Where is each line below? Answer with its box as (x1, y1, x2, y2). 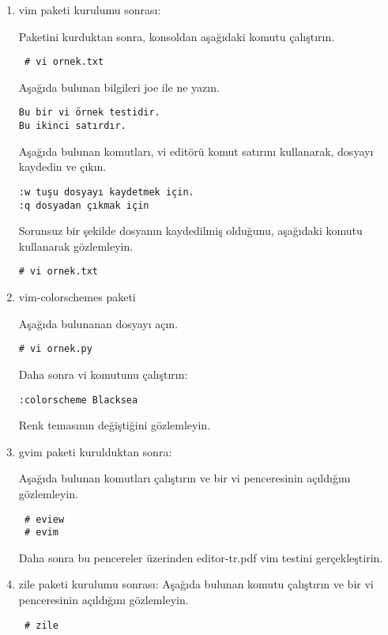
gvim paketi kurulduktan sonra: (18, 443, 172, 459)
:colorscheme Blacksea (18, 394, 138, 406)
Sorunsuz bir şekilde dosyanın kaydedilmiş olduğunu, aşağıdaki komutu (18, 222, 363, 239)
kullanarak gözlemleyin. (18, 237, 134, 254)
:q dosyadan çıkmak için (18, 199, 149, 211)
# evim (24, 527, 58, 539)
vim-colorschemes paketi (18, 289, 136, 305)
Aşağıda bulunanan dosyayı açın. (18, 315, 179, 331)
